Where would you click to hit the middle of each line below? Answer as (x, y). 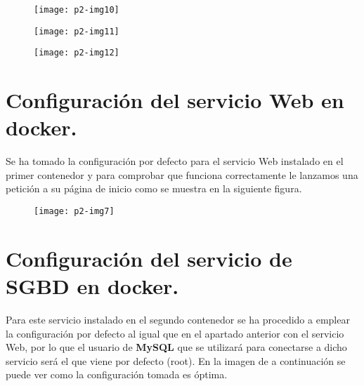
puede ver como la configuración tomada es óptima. (117, 374)
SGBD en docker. (92, 286)
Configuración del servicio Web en (175, 100)
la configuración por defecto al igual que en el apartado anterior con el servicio (175, 333)
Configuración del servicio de (149, 258)
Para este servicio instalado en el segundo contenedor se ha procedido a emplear (178, 320)
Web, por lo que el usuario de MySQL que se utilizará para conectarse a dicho (176, 347)
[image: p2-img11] (77, 31)
